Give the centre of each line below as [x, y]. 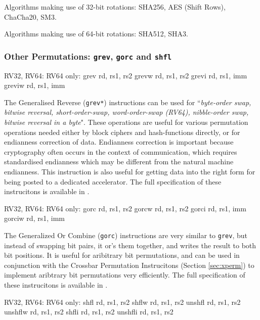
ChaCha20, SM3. [30, 16]
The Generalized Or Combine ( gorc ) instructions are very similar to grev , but [126, 235]
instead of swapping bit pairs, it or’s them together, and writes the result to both [130, 245]
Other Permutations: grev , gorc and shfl [88, 56]
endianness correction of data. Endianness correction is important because [119, 142]
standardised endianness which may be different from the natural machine [119, 162]
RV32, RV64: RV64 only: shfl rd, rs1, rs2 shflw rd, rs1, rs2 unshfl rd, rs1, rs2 [122, 302]
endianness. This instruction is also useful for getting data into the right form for [130, 171]
